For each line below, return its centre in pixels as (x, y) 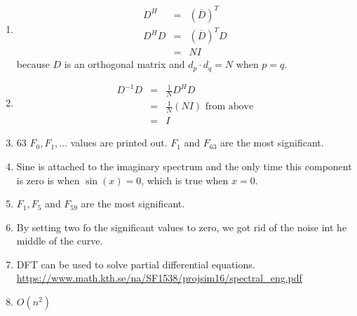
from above (229, 107)
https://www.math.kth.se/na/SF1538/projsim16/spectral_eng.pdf (159, 278)
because (33, 64)
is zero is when (48, 180)
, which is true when (185, 180)
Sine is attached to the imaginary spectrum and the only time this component (184, 166)
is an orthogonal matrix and (124, 64)
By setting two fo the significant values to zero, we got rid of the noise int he (182, 227)
